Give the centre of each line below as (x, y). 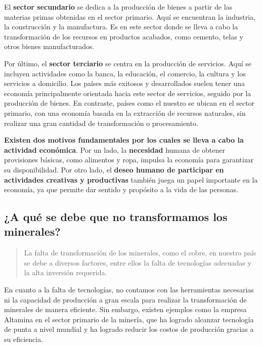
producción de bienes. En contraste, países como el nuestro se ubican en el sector (129, 103)
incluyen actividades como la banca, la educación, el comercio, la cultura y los (125, 73)
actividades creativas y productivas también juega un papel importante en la (131, 179)
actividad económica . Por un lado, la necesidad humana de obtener (115, 149)
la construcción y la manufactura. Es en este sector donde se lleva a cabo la (121, 27)
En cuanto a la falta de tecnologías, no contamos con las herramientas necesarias (129, 290)
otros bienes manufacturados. (49, 46)
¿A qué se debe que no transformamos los (116, 217)
